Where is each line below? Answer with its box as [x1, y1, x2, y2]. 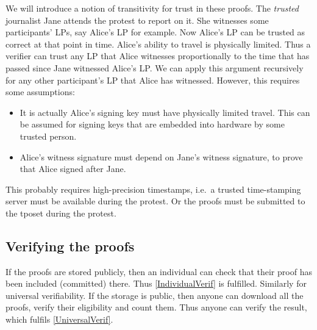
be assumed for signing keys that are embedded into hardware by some [20, 118, 285, 131]
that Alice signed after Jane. [20, 162, 126, 175]
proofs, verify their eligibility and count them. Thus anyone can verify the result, [5, 301, 307, 314]
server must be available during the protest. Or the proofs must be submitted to [5, 195, 305, 207]
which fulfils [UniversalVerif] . [5, 313, 113, 326]
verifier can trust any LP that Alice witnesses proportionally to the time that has [5, 49, 310, 62]
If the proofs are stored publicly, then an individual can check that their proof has [5, 265, 312, 278]
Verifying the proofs [5, 236, 135, 255]
